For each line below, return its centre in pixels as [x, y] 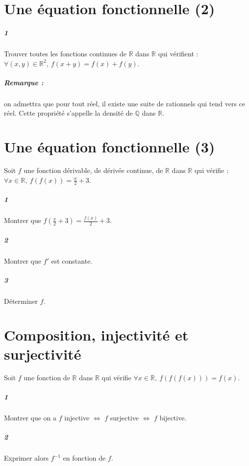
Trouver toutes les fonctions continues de [65, 53]
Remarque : [24, 82]
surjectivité [43, 354]
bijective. [173, 418]
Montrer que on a [30, 418]
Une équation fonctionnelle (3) [110, 147]
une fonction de [47, 377]
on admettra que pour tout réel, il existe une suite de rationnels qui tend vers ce [125, 103]
